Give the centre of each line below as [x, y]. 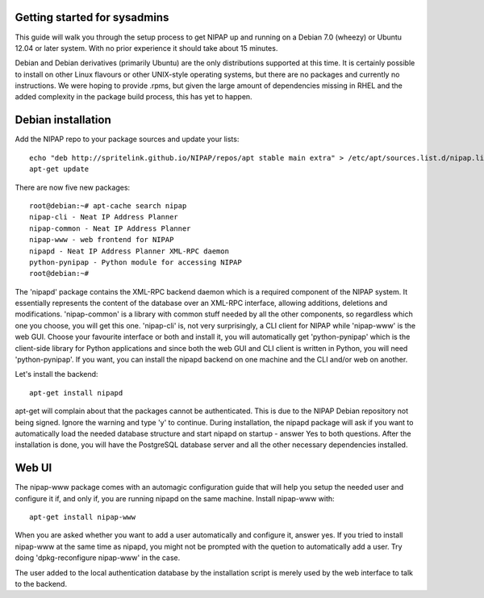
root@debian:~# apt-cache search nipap [108, 205]
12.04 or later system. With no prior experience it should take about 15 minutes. [146, 48]
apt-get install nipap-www [83, 517]
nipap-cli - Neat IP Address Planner [104, 217]
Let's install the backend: [56, 374]
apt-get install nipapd [76, 393]
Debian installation [63, 120]
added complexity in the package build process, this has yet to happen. [134, 97]
